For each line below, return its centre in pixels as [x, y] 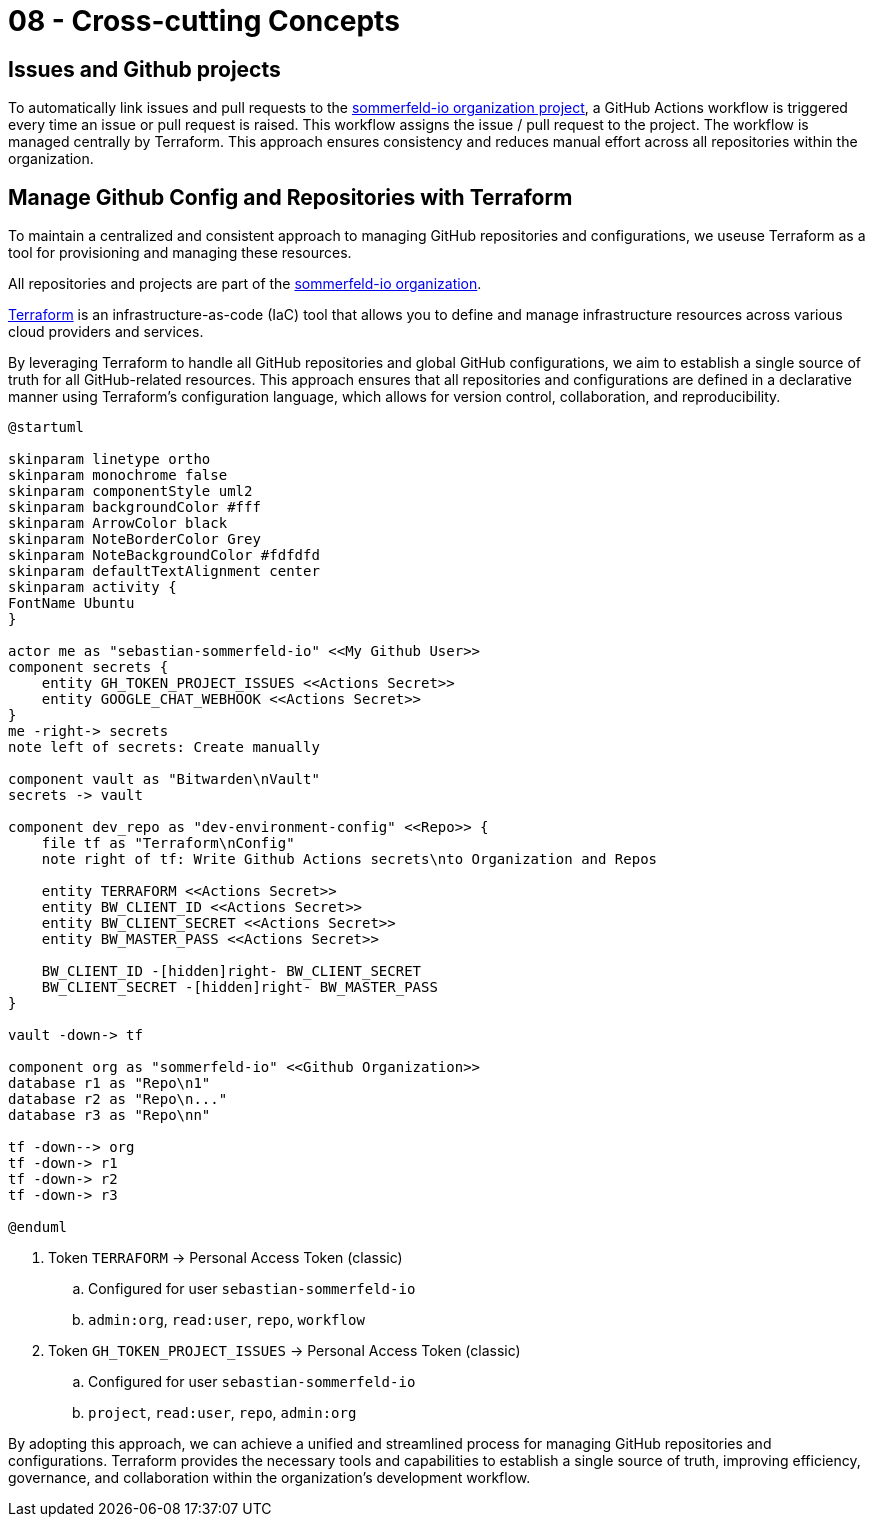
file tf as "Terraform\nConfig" [168, 843]
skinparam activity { [92, 587]
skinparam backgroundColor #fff [134, 507]
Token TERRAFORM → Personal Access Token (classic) [225, 1258]
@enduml [38, 1227]
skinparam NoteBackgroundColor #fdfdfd [164, 555]
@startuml [46, 427]
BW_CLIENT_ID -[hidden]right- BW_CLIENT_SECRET [231, 971]
